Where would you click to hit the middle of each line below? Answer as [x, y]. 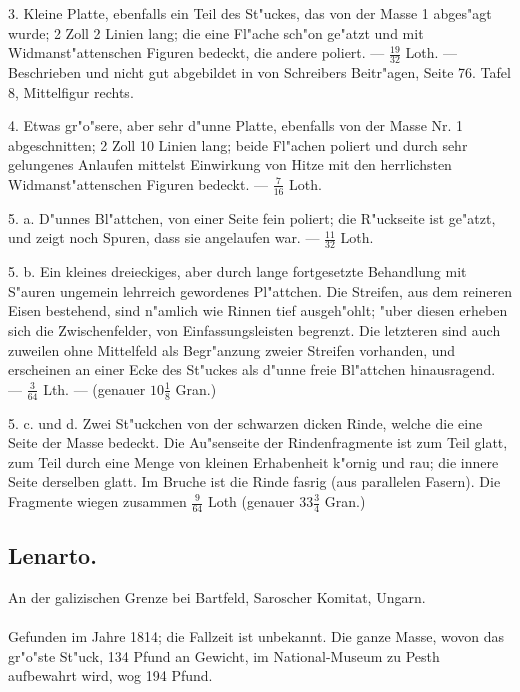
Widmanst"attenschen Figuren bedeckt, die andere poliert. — [196, 52]
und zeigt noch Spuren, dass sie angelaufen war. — [164, 237]
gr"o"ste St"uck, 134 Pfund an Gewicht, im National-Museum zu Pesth [224, 655]
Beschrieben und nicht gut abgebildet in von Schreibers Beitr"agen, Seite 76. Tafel [259, 72]
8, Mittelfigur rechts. [71, 91]
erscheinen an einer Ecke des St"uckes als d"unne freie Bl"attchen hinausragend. [252, 369]
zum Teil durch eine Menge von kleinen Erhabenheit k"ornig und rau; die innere [253, 461]
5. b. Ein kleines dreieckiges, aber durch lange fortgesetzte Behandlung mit [237, 271]
